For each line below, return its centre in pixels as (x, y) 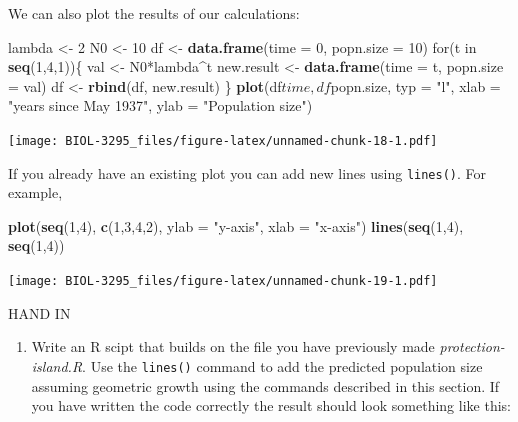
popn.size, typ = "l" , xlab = (415, 85)
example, (35, 192)
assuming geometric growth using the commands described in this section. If (265, 385)
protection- (472, 346)
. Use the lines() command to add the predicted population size (282, 365)
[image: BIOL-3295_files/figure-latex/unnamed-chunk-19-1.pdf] (223, 281)
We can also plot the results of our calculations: (154, 13)
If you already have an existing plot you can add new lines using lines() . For (247, 172)
